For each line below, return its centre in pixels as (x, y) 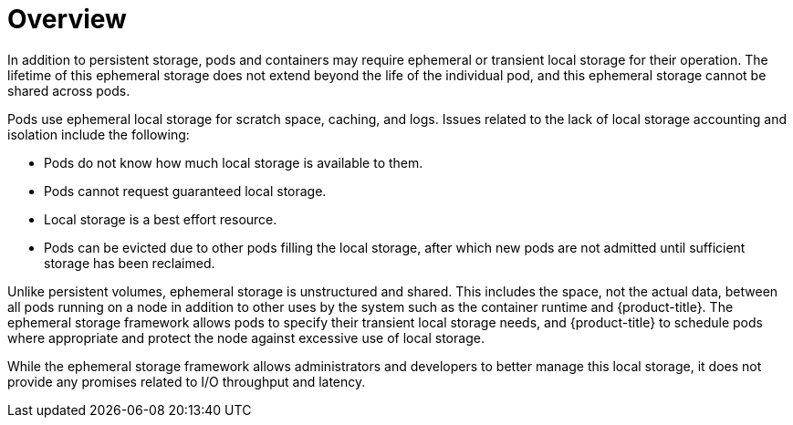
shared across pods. (69, 90)
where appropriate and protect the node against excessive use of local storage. (246, 337)
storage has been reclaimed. (130, 263)
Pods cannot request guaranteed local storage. (185, 191)
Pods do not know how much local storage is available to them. (234, 162)
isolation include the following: (99, 134)
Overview (67, 19)
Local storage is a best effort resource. (161, 219)
